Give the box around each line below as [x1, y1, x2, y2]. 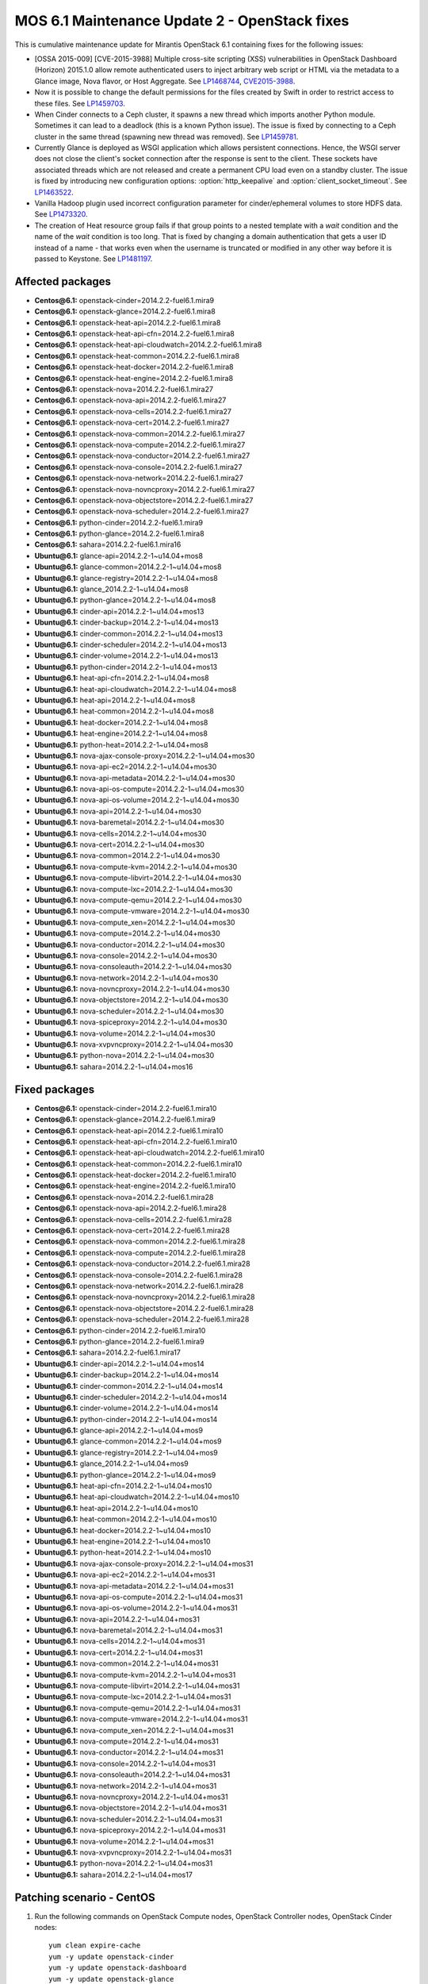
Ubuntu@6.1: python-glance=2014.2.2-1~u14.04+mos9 [34, 1470, 216, 1479]
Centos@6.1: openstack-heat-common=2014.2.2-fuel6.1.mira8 [34, 351, 240, 360]
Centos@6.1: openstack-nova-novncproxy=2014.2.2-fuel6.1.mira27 [34, 484, 255, 494]
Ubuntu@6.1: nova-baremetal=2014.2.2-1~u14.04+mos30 [34, 817, 225, 827]
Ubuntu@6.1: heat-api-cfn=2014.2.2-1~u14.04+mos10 [34, 1481, 212, 1491]
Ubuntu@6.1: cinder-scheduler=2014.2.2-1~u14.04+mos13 [34, 640, 227, 649]
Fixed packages [14, 1082, 95, 1096]
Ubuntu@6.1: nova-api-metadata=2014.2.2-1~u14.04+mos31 [34, 1581, 234, 1590]
